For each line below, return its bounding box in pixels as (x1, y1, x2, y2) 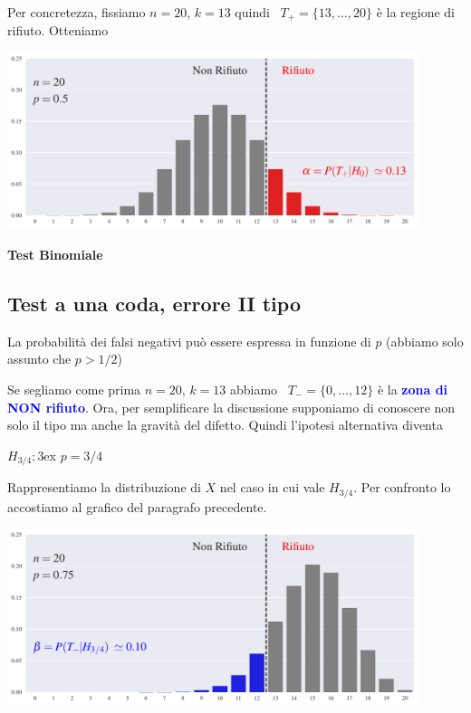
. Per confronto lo (353, 478, 451, 497)
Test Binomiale (7, 244, 103, 263)
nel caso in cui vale (219, 478, 325, 497)
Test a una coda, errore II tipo (7, 289, 301, 317)
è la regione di (376, 3, 456, 21)
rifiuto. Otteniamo (7, 21, 109, 40)
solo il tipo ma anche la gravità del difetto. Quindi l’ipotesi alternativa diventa (7, 415, 443, 434)
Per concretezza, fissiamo (7, 3, 146, 21)
